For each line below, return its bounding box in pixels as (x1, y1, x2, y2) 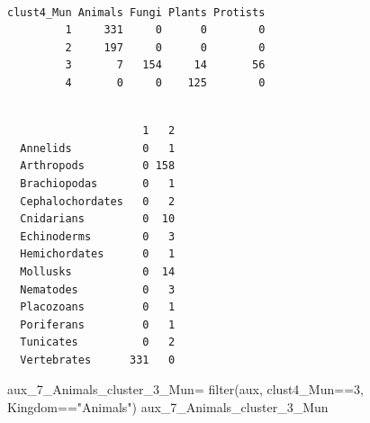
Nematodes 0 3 (20, 283, 176, 296)
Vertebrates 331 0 (20, 353, 176, 366)
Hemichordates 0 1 (20, 247, 176, 261)
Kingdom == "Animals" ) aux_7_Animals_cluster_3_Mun (7, 398, 329, 417)
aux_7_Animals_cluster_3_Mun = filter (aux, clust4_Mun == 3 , (7, 380, 364, 399)
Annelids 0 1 (20, 141, 176, 155)
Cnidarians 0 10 (20, 212, 176, 226)
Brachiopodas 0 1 (20, 176, 176, 190)
